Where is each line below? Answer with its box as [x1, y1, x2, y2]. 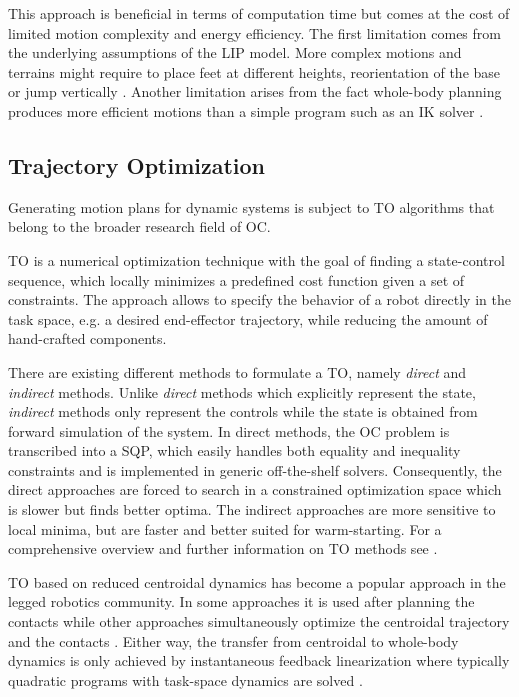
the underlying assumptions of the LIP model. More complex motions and [8, 42, 462, 63]
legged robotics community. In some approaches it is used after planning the [8, 591, 475, 612]
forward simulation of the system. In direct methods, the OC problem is [8, 420, 450, 441]
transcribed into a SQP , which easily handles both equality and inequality [8, 440, 461, 461]
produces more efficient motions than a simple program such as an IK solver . [8, 100, 484, 121]
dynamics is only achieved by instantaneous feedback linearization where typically [8, 650, 510, 671]
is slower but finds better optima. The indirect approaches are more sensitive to [8, 499, 496, 520]
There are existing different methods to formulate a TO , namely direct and [8, 361, 467, 382]
